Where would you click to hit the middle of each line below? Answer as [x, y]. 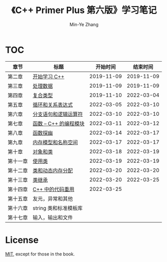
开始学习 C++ [48, 77]
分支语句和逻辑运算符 [58, 114]
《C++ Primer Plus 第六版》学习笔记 [84, 10]
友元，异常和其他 [53, 198]
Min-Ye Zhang [84, 24]
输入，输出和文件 [53, 217]
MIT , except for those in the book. [40, 254]
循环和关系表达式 [53, 105]
